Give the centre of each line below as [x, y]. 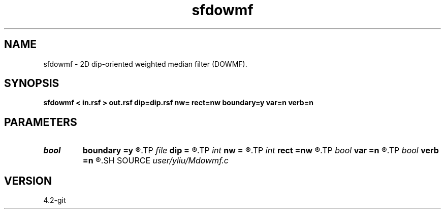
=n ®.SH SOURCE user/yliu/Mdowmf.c [155, 161]
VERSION [28, 181]
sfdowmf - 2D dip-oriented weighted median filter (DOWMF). [145, 64]
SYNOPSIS [32, 83]
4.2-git [55, 200]
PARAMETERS [41, 122]
